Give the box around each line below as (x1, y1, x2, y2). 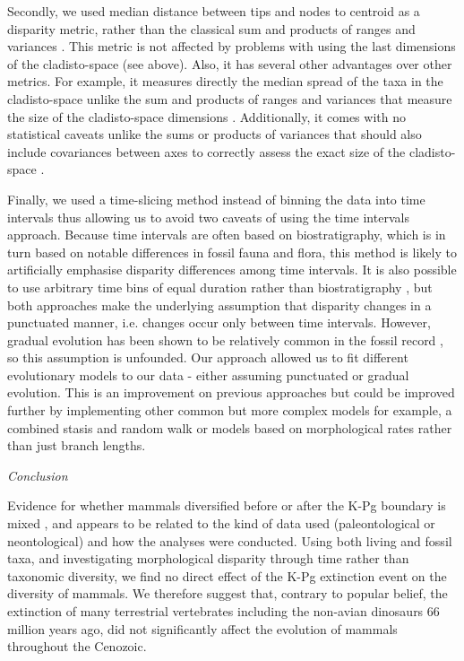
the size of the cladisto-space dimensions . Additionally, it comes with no (7, 107, 406, 126)
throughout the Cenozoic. (7, 637, 147, 656)
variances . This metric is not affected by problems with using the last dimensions (7, 37, 456, 56)
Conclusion (7, 465, 68, 484)
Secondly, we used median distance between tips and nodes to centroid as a (7, 2, 420, 20)
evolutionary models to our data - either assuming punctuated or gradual (7, 365, 409, 384)
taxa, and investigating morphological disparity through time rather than (7, 549, 409, 568)
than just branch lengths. (7, 436, 146, 455)
